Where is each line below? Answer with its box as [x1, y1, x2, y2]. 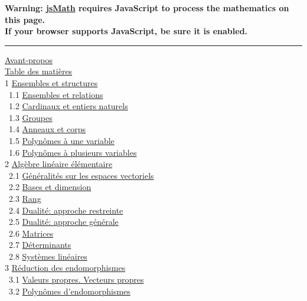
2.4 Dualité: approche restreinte [8, 204, 123, 216]
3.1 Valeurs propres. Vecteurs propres [8, 273, 144, 286]
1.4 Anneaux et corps [8, 123, 86, 135]
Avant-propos [5, 53, 53, 66]
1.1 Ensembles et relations [8, 88, 103, 100]
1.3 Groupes [8, 111, 53, 123]
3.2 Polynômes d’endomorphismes [8, 284, 130, 297]
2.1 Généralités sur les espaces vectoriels [8, 169, 154, 181]
